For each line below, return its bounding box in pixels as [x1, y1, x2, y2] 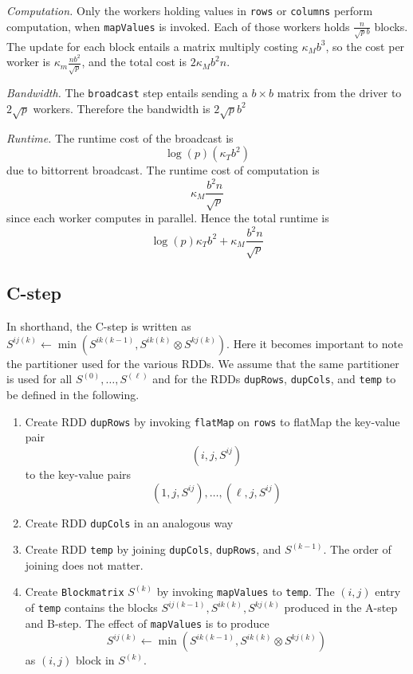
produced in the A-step [284, 599, 398, 616]
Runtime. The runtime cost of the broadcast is [6, 129, 234, 146]
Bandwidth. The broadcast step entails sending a [6, 84, 248, 101]
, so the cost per [325, 37, 405, 54]
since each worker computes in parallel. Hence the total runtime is [6, 210, 329, 226]
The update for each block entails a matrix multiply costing [6, 37, 298, 54]
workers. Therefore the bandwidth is [33, 100, 210, 116]
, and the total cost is [81, 53, 187, 70]
